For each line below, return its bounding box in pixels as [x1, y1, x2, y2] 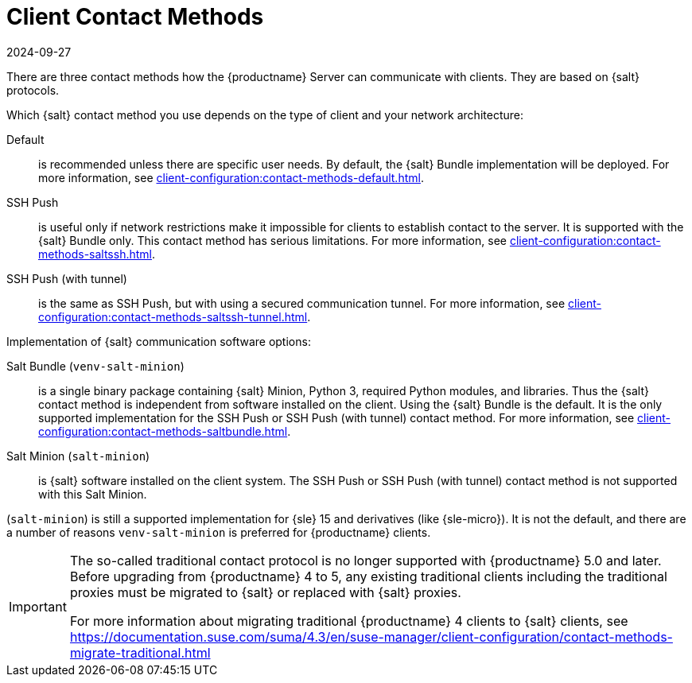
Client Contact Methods [6, 3, 264, 30]
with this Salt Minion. [38, 487, 147, 501]
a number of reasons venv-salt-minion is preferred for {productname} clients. [6, 525, 431, 539]
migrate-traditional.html [69, 644, 211, 661]
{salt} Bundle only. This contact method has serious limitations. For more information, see [38, 233, 507, 247]
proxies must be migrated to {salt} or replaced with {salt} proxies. [69, 584, 461, 600]
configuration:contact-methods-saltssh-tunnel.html [38, 309, 308, 324]
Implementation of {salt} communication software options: [6, 334, 311, 348]
